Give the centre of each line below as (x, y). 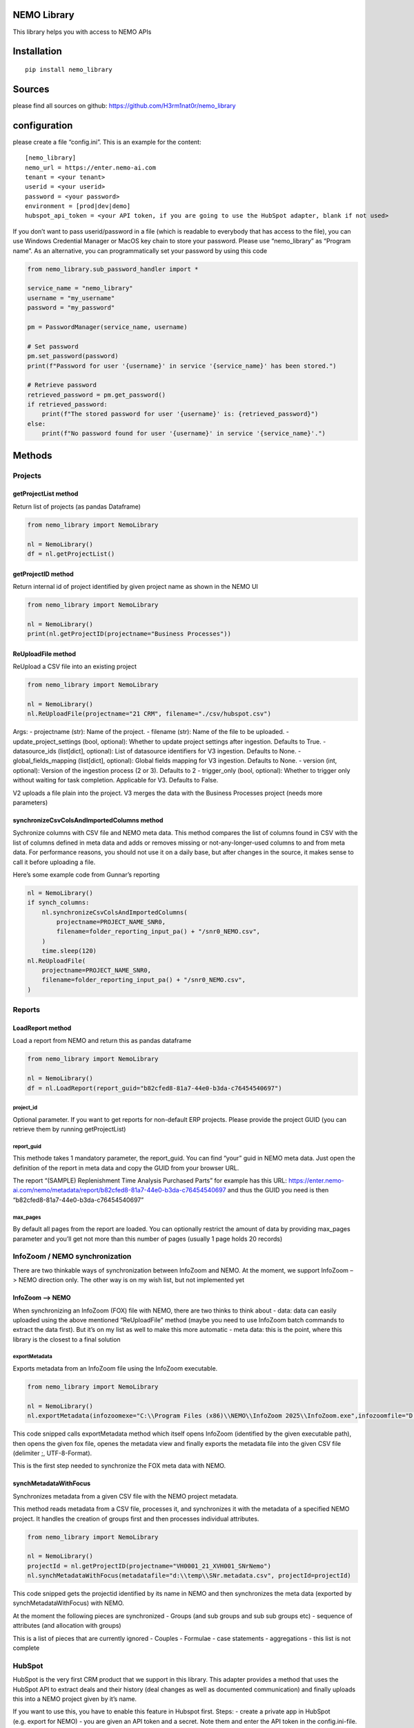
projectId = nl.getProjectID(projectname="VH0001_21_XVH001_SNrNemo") (149, 1566)
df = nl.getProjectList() (71, 554)
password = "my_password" (71, 308)
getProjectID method (43, 574)
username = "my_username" (71, 298)
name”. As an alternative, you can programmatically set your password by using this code (140, 251)
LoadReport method (42, 1028)
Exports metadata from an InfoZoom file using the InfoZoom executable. (115, 1369)
